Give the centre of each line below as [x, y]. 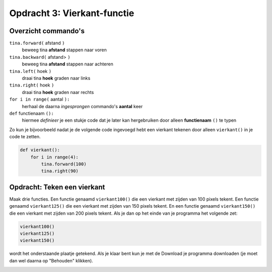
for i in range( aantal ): [40, 99]
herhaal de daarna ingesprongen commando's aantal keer [82, 106]
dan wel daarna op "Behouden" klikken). [51, 260]
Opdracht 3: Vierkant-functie [72, 13]
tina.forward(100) [64, 164]
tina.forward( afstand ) [37, 43]
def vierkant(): [40, 150]
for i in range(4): [55, 157]
